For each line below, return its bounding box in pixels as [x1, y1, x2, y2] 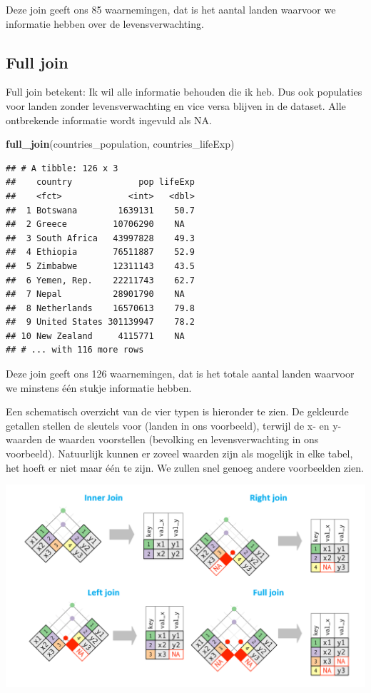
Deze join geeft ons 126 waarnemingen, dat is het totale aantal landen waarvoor [6, 366, 355, 381]
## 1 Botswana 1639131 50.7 [6, 205, 195, 216]
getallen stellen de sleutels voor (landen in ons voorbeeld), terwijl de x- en [6, 418, 330, 433]
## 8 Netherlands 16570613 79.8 [6, 303, 195, 313]
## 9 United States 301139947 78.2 [6, 317, 195, 328]
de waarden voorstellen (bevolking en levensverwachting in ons [45, 432, 319, 447]
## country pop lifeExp [6, 177, 195, 188]
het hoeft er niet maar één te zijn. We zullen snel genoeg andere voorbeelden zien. [6, 460, 364, 475]
